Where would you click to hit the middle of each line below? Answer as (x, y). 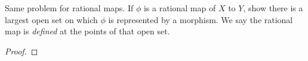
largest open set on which (51, 19)
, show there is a (273, 8)
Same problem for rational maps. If (69, 8)
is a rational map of (180, 8)
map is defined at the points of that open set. (87, 31)
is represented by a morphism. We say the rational (201, 19)
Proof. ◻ (21, 51)
